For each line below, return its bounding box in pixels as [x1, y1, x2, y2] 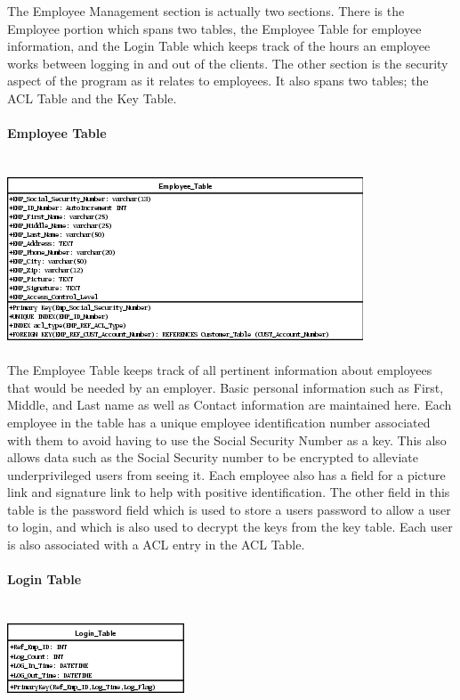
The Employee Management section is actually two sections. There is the [7, 2, 405, 20]
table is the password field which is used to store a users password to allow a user [7, 500, 451, 518]
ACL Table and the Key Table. [7, 88, 177, 107]
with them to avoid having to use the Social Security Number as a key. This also [7, 430, 447, 449]
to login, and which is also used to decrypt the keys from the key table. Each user [7, 517, 453, 536]
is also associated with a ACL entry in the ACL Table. [7, 535, 305, 554]
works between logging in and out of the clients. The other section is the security [7, 53, 448, 72]
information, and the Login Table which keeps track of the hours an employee [7, 37, 431, 55]
